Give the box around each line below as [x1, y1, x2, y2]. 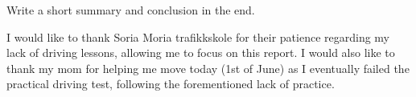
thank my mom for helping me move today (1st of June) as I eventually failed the [6, 59, 410, 76]
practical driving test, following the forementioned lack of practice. [6, 75, 335, 92]
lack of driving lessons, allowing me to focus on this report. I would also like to [6, 44, 395, 61]
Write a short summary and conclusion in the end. [6, 2, 255, 18]
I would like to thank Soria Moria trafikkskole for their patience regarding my [6, 28, 389, 45]
